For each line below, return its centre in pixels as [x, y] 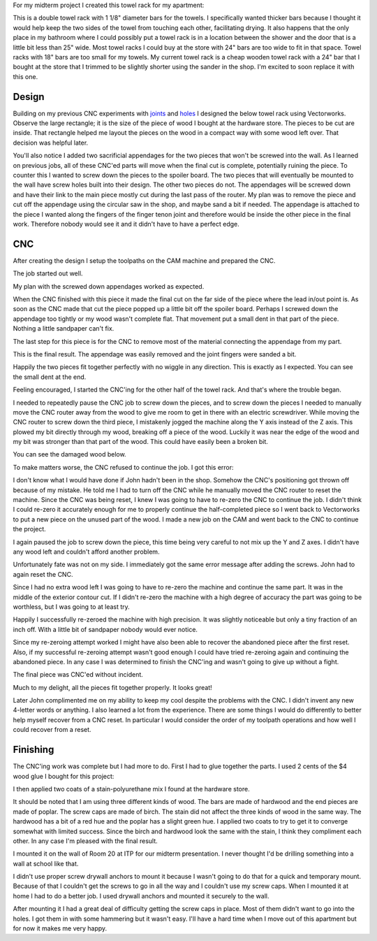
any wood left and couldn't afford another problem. [86, 552]
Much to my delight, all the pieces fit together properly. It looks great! [112, 687]
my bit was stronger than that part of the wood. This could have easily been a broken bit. [141, 442]
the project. [30, 529]
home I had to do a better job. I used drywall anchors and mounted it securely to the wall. [141, 896]
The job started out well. [48, 273]
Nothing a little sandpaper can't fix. [64, 329]
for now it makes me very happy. [60, 928]
